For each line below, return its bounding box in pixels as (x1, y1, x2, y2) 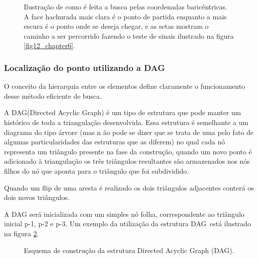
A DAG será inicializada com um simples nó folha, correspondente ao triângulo (4, 208, 245, 219)
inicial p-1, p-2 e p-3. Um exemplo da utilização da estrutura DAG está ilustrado (4, 218, 251, 229)
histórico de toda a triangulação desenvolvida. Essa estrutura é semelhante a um (4, 117, 249, 127)
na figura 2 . (4, 228, 39, 238)
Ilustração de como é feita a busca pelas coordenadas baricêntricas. (24, 1, 228, 11)
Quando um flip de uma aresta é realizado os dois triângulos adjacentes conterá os (4, 182, 254, 193)
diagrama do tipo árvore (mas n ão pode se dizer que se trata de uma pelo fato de (4, 127, 254, 137)
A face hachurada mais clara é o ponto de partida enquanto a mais (24, 11, 227, 21)
